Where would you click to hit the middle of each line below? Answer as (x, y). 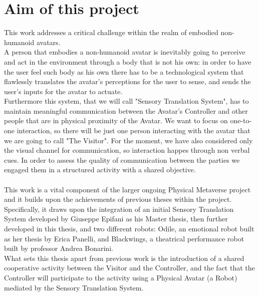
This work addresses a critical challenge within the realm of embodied (111, 32)
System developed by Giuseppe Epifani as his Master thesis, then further (116, 219)
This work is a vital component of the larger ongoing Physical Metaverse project (127, 189)
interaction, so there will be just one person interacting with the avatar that (134, 130)
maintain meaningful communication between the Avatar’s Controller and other (126, 110)
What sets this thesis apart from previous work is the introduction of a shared (124, 258)
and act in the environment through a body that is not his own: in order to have (128, 61)
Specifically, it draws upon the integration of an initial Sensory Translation (119, 209)
